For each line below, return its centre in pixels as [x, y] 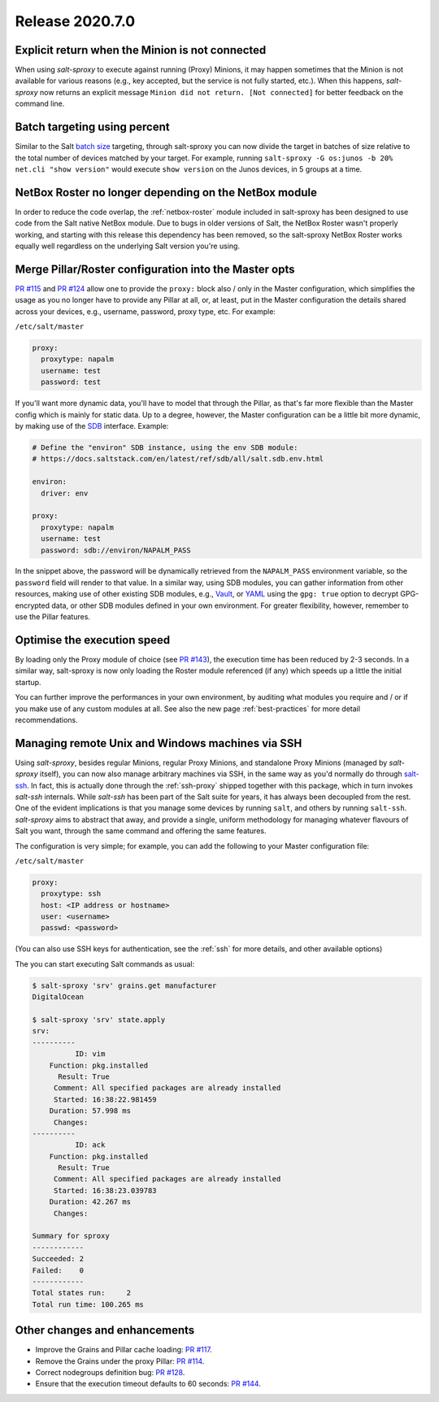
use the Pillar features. [53, 617]
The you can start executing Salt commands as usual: [105, 963]
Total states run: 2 [82, 1293]
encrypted [33, 605]
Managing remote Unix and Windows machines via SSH [159, 743]
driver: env [65, 493]
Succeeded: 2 [58, 1259]
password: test [71, 382]
